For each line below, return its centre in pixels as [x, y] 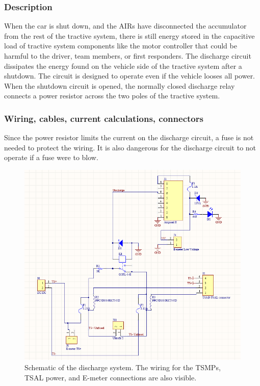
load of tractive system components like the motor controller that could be [121, 46]
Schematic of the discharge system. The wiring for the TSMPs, [123, 367]
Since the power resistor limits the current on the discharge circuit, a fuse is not [129, 137]
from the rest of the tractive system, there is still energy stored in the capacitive [129, 35]
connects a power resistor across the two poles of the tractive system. [112, 96]
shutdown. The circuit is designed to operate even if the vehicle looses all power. [130, 76]
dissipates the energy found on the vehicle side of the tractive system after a [123, 66]
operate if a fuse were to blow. [51, 157]
